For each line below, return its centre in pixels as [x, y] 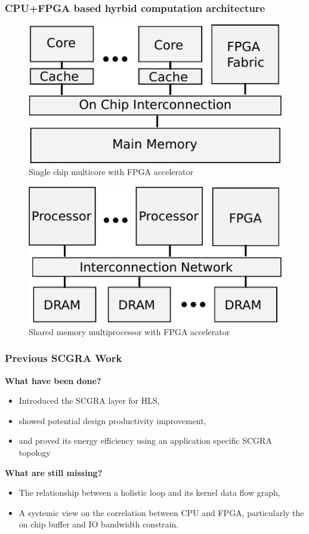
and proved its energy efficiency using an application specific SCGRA [145, 441]
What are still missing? [54, 472]
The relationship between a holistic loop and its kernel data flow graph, [149, 492]
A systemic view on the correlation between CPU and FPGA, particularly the [161, 512]
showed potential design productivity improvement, [112, 420]
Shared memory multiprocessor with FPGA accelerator [129, 331]
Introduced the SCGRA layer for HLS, [89, 400]
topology [35, 452]
